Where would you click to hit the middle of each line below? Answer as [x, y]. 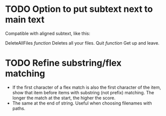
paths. [19, 108]
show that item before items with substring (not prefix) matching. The [83, 92]
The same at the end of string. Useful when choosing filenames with [82, 103]
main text [25, 20]
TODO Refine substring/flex [63, 63]
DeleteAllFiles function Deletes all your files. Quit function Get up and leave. [82, 43]
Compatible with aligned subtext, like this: [48, 33]
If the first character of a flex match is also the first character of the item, [86, 87]
